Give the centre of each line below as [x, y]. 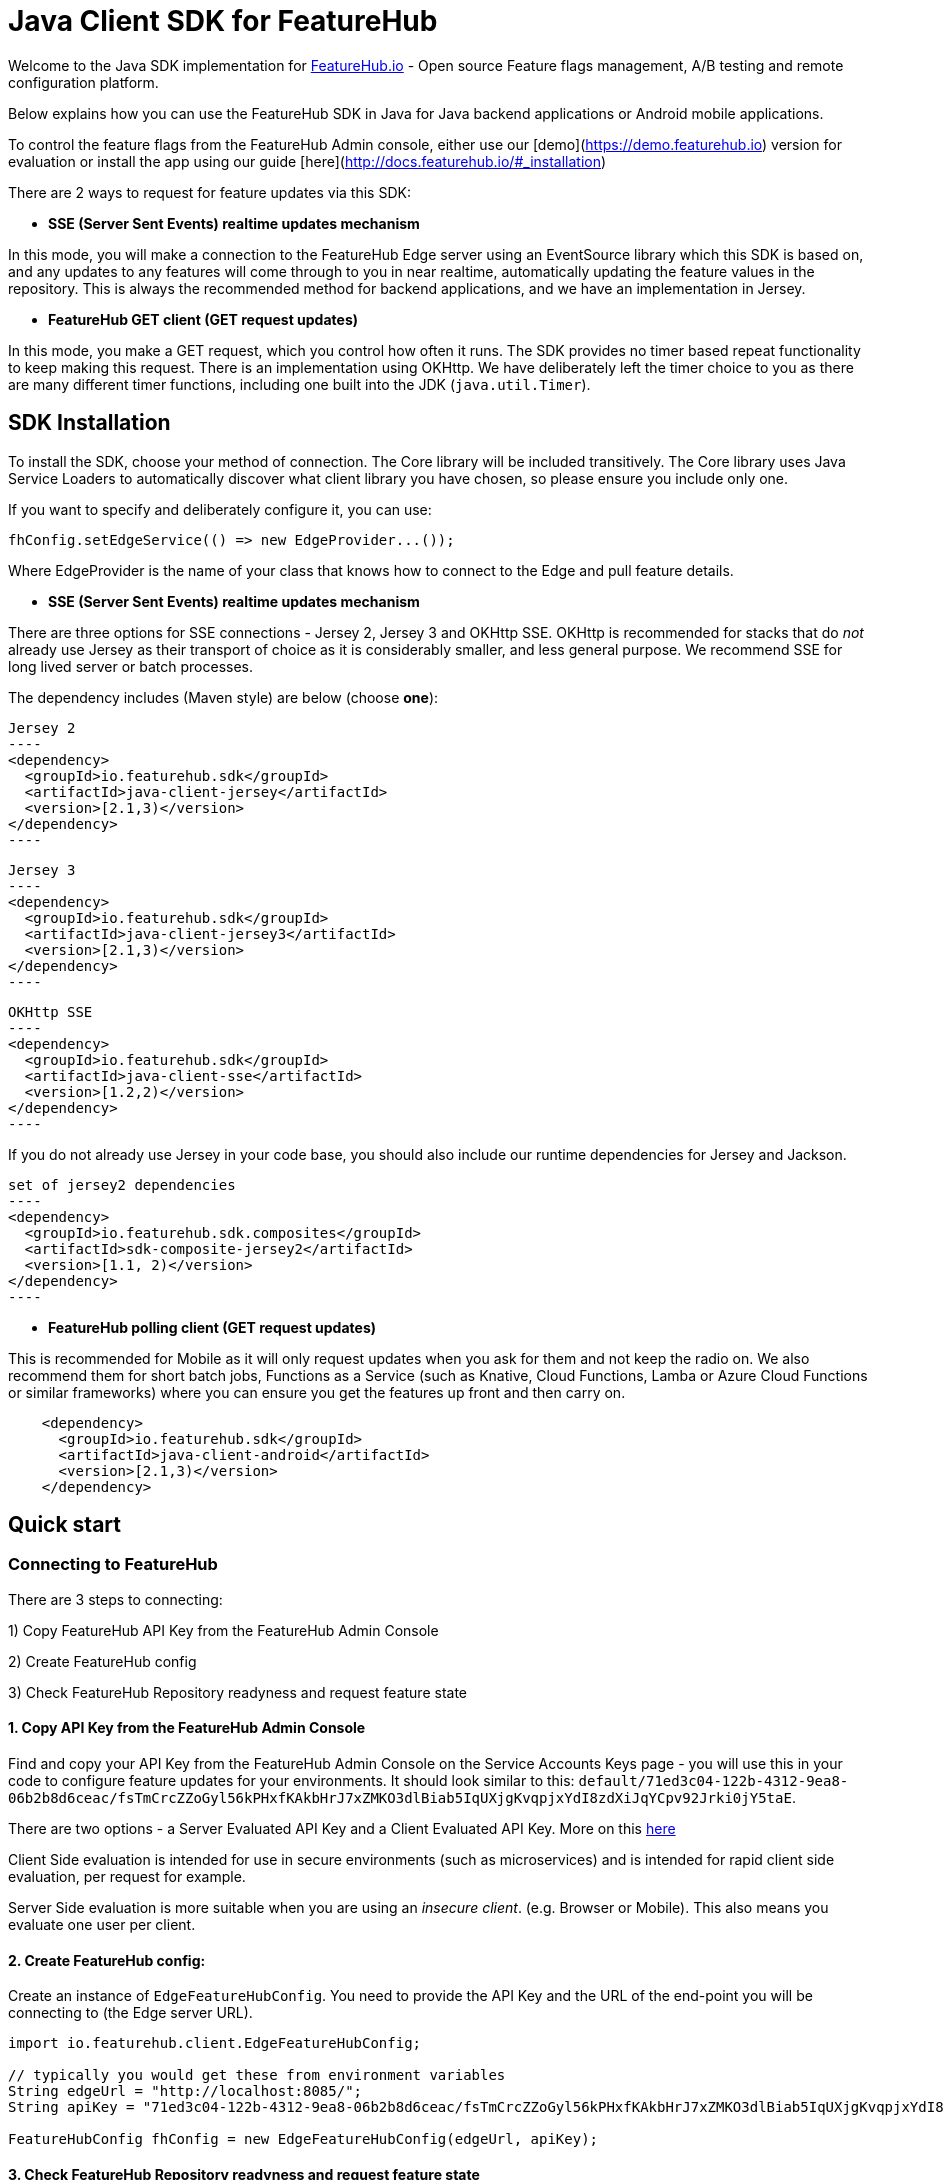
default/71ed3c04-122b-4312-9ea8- [713, 1781]
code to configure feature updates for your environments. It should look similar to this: [291, 1781]
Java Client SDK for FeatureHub [223, 21]
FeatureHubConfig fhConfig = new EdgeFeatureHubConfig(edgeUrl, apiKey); [303, 2139]
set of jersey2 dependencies [122, 1184]
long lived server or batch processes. [130, 666]
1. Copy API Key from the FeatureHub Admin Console [187, 1728]
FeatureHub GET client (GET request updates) [203, 319]
